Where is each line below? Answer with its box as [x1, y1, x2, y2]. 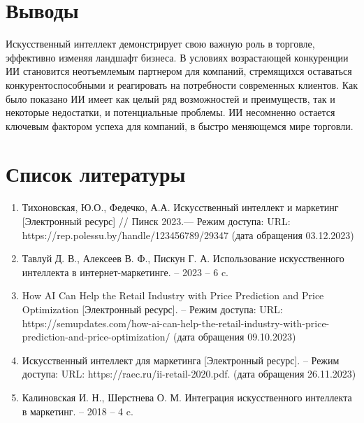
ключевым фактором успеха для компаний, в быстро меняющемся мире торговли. [6, 118, 354, 133]
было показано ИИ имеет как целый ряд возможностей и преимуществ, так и [6, 91, 335, 106]
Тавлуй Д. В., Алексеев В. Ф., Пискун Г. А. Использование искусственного [22, 251, 344, 266]
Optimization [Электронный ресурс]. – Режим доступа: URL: [22, 301, 283, 316]
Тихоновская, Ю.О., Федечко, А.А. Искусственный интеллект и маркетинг [22, 200, 339, 215]
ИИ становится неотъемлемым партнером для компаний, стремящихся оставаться [6, 64, 352, 78]
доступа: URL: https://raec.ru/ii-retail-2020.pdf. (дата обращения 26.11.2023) [22, 366, 356, 381]
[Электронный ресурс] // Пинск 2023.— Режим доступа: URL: [22, 214, 291, 228]
